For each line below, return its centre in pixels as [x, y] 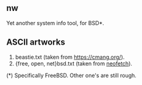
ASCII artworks [36, 42]
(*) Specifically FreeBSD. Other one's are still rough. [72, 75]
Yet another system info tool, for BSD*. [55, 23]
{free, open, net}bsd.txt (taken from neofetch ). [74, 63]
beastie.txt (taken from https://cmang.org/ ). [70, 57]
